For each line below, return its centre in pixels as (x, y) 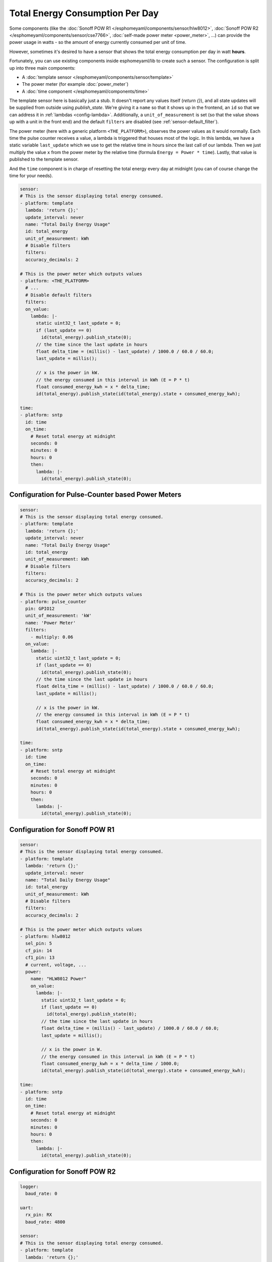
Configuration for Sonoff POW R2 (62, 1171)
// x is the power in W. (72, 1049)
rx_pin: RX (39, 1215)
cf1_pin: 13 (40, 958)
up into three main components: (42, 68)
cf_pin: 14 (39, 951)
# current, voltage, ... (56, 965)
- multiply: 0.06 (52, 637)
